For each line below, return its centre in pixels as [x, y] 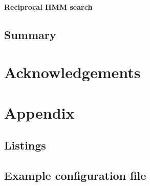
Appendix [39, 112]
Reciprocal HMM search [48, 6]
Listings [25, 145]
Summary [30, 34]
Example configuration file [75, 175]
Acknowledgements [72, 72]
